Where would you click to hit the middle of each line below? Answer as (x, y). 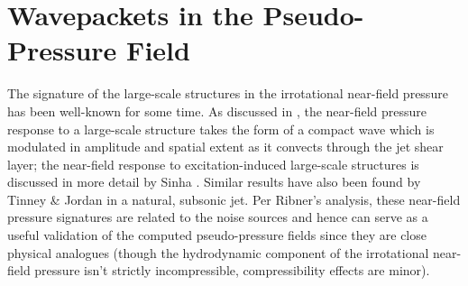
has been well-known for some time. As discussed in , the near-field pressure (217, 111)
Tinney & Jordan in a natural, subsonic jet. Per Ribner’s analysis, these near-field (234, 199)
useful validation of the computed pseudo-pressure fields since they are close (217, 235)
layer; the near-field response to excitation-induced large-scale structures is (213, 164)
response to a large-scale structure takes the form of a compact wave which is (221, 129)
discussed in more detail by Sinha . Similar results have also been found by (214, 182)
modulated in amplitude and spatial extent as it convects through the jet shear (225, 147)
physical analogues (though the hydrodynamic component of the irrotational (218, 252)
